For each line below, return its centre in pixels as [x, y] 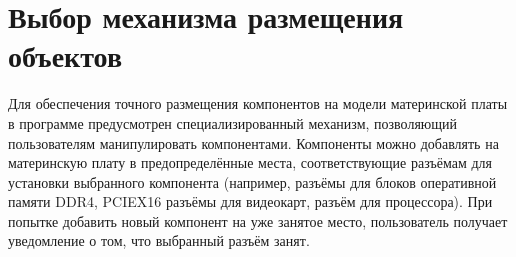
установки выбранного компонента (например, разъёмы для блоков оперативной [252, 181]
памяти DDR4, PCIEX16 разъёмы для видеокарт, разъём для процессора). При [250, 201]
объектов [65, 55]
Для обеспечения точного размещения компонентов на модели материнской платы [258, 103]
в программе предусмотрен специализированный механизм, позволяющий [233, 122]
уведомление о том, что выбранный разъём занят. [159, 240]
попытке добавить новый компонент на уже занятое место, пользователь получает [258, 220]
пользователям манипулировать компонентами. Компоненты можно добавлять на [253, 142]
